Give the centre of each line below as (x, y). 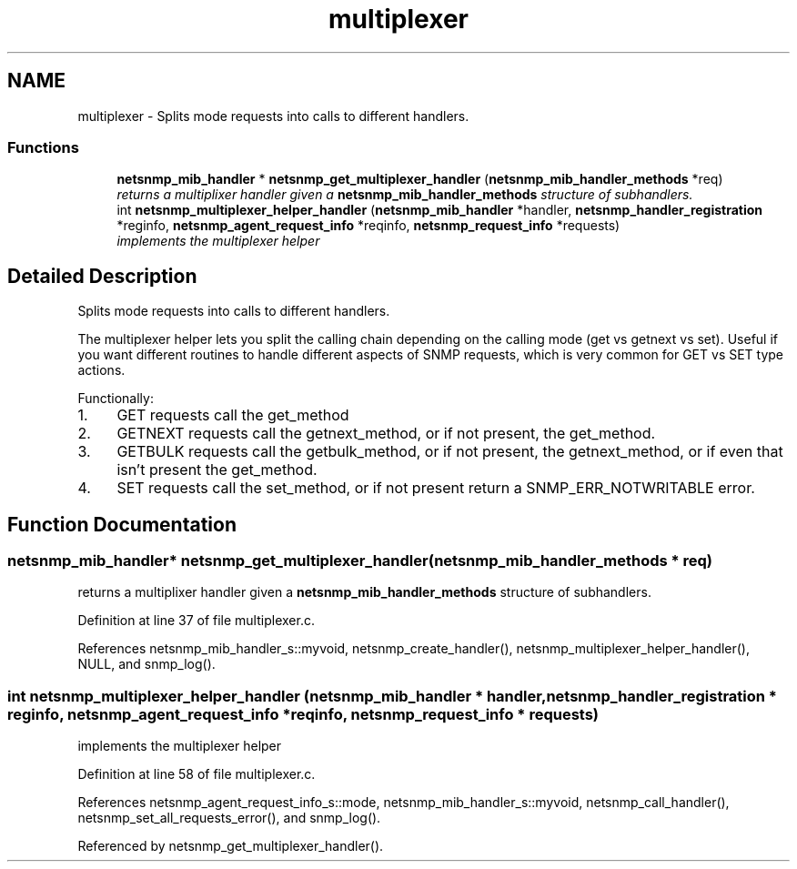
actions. (101, 370)
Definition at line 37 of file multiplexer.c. (196, 621)
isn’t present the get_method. (217, 470)
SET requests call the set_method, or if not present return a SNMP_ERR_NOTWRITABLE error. (436, 488)
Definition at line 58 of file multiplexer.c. (197, 774)
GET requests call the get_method (233, 415)
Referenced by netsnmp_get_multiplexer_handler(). (231, 846)
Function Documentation (122, 524)
